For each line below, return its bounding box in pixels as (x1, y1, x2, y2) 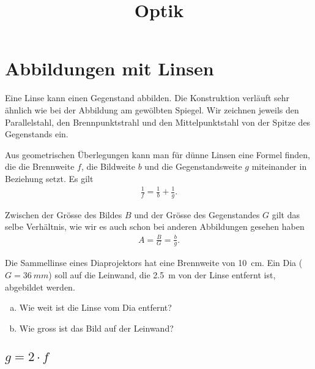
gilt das (272, 208, 300, 221)
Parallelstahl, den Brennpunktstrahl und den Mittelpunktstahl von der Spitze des (5, 115, 311, 128)
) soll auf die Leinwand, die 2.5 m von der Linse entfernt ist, (48, 268, 276, 281)
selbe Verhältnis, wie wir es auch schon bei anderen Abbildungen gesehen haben (5, 220, 305, 233)
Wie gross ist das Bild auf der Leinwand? (19, 321, 174, 334)
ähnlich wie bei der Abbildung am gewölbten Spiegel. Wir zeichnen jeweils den (5, 103, 299, 116)
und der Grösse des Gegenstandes (134, 208, 260, 221)
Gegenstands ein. (5, 127, 69, 140)
